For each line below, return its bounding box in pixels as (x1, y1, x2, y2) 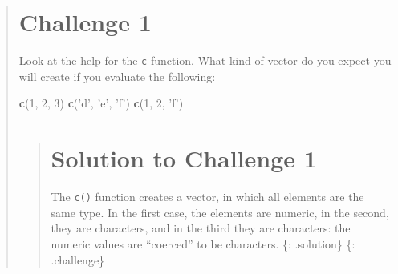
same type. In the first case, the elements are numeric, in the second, (51, 203, 389, 220)
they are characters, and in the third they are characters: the (51, 220, 351, 236)
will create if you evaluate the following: (18, 67, 216, 84)
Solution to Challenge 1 (51, 142, 317, 175)
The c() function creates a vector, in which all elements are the (51, 188, 364, 205)
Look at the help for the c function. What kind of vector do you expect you (18, 52, 392, 69)
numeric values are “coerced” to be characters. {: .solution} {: (51, 235, 355, 252)
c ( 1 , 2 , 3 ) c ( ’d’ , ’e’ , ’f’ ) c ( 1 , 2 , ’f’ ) (18, 95, 184, 111)
